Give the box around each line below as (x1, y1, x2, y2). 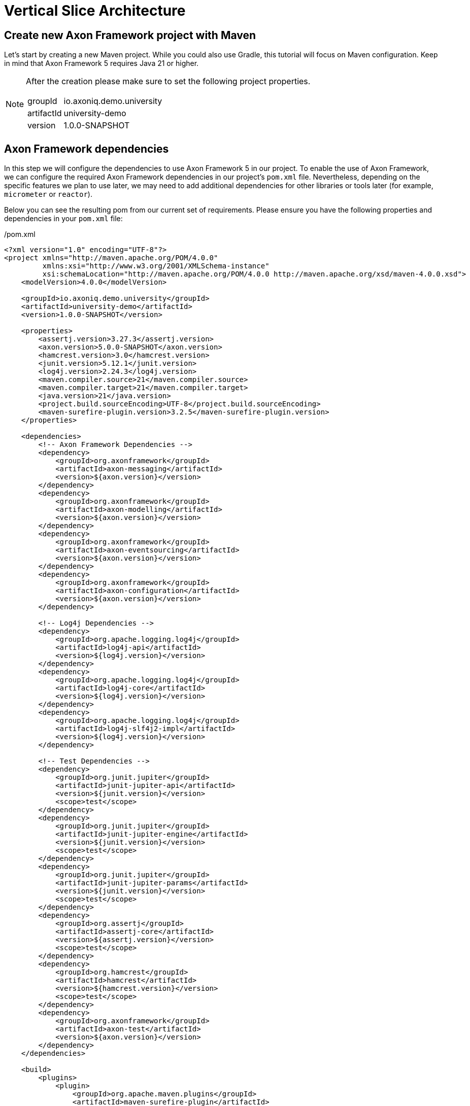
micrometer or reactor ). (4, 190, 92, 199)
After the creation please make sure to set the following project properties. (26, 76, 311, 87)
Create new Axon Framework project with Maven (4, 28, 256, 42)
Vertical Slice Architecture (4, 2, 186, 19)
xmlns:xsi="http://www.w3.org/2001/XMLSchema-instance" (42, 262, 270, 270)
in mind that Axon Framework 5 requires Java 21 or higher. (4, 59, 199, 68)
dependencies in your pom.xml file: (4, 214, 123, 223)
